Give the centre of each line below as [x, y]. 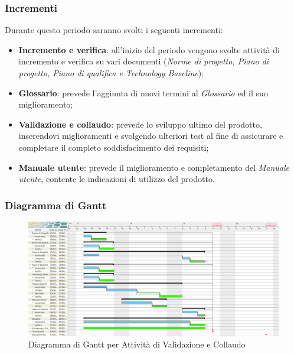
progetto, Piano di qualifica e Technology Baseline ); [111, 73]
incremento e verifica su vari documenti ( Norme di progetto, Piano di [144, 61]
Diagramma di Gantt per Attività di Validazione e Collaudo [137, 344]
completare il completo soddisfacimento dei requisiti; [114, 147]
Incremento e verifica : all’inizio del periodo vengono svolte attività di [149, 49]
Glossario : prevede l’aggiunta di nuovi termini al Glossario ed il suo [143, 92]
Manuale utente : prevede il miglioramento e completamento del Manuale [154, 167]
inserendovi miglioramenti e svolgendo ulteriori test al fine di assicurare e [151, 136]
